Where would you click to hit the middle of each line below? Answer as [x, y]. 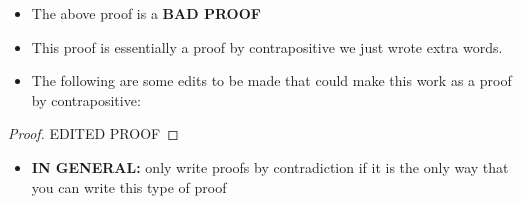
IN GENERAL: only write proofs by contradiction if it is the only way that [270, 166]
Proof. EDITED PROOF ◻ [93, 133]
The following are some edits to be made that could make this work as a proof [271, 80]
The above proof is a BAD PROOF [146, 13]
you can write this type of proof [129, 186]
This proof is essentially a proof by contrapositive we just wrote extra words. [267, 46]
